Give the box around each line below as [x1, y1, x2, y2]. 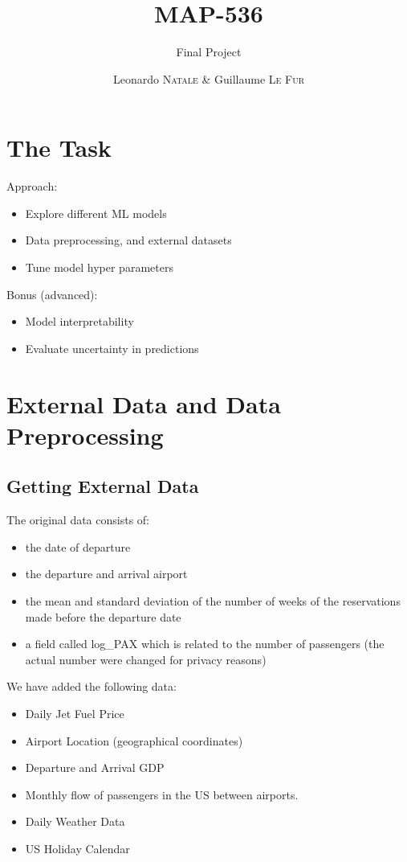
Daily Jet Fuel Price [25, 704, 124, 721]
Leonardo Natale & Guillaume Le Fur [112, 70, 305, 87]
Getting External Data [6, 474, 199, 499]
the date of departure [25, 538, 131, 555]
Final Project [176, 43, 242, 60]
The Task [6, 131, 112, 164]
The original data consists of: [6, 511, 149, 528]
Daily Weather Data [25, 813, 125, 830]
